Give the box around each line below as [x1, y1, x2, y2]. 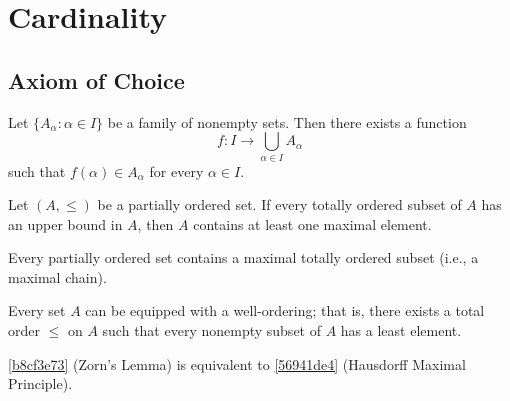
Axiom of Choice [8, 64, 185, 95]
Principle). [8, 373, 73, 394]
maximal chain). [8, 266, 107, 287]
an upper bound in [8, 213, 123, 234]
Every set [8, 300, 66, 321]
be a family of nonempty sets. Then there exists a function [107, 111, 467, 132]
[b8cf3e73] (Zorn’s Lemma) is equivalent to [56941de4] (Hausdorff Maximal [8, 353, 466, 374]
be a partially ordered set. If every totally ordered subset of [97, 194, 462, 215]
